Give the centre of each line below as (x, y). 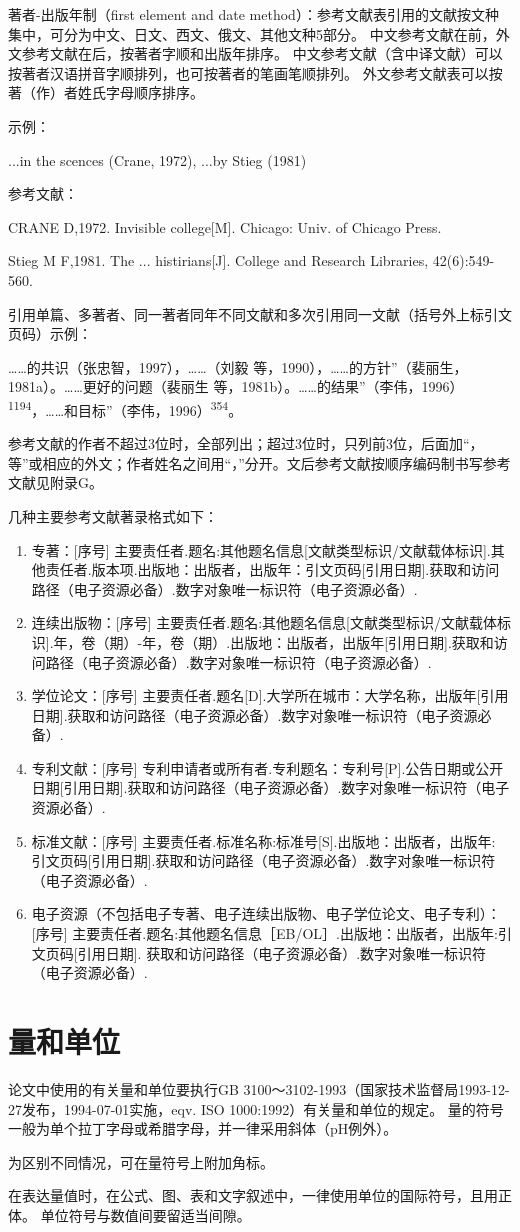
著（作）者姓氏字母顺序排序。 (106, 92)
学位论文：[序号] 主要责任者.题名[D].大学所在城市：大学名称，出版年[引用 (270, 695)
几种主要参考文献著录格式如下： (113, 515)
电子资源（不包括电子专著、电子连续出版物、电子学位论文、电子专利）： (266, 913)
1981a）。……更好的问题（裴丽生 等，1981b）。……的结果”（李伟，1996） (236, 386)
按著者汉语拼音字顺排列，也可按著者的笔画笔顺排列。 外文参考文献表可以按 (255, 72)
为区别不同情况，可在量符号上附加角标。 (141, 1161)
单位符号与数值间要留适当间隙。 (145, 1214)
